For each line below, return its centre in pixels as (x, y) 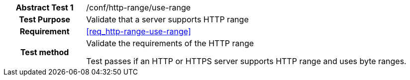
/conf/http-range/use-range (139, 7)
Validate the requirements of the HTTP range (170, 43)
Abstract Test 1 (45, 7)
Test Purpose (45, 19)
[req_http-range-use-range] (139, 31)
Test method (45, 52)
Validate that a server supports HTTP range (167, 19)
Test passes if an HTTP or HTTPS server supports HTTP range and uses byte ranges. (246, 61)
